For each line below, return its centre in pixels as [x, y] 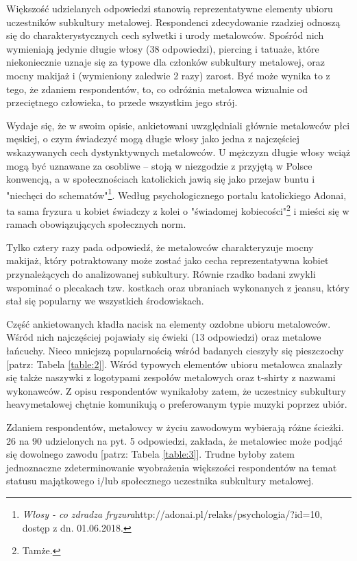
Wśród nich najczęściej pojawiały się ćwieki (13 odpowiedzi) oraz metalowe [164, 337]
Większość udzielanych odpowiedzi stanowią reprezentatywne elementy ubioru [170, 8]
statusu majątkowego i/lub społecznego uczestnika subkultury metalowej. [160, 481]
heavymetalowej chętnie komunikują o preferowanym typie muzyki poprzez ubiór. [177, 404]
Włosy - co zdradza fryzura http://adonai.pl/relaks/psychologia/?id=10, [172, 513]
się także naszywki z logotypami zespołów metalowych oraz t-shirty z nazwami [171, 377]
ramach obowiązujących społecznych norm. [96, 224]
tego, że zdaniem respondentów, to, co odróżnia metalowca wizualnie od [157, 89]
